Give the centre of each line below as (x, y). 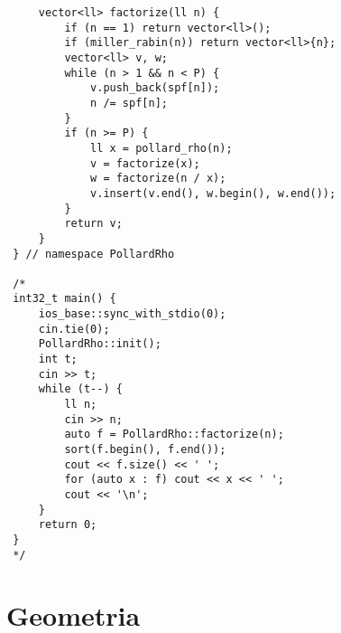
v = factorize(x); (145, 163)
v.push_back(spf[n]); (155, 88)
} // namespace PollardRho (94, 254)
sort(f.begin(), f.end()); (145, 450)
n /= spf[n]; (129, 103)
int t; (58, 359)
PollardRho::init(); (100, 344)
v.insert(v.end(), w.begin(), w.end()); (213, 193)
